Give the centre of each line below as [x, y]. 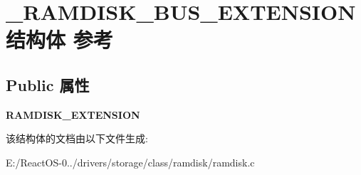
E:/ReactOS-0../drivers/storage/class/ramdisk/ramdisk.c [130, 162]
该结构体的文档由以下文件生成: [77, 138]
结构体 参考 [59, 39]
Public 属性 [48, 84]
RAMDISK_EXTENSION [73, 114]
